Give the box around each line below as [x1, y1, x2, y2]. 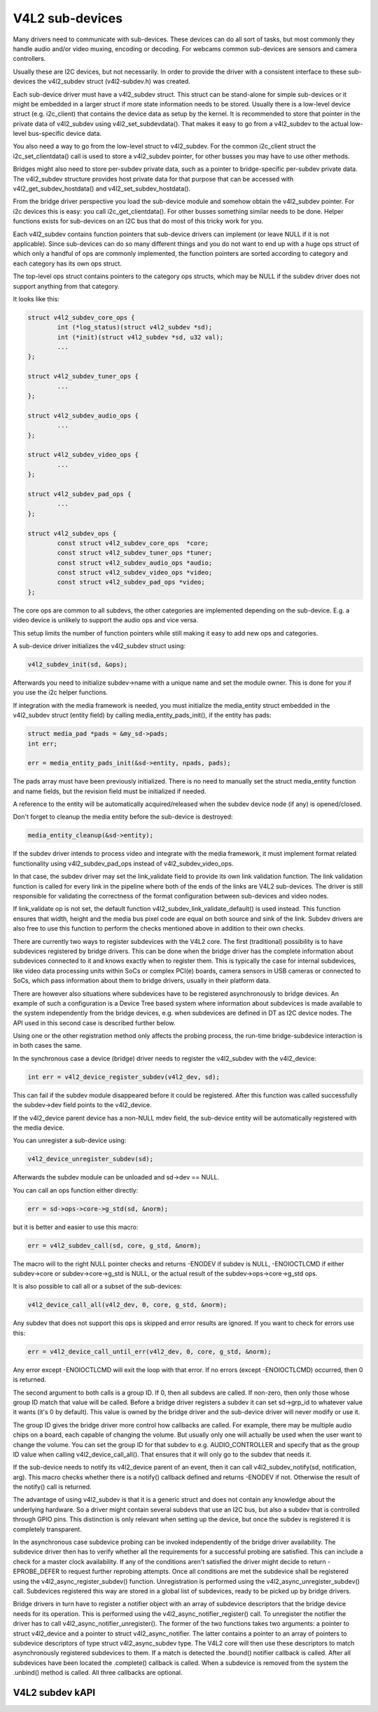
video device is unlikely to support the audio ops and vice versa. [13, 616, 199, 624]
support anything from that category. [13, 282, 120, 290]
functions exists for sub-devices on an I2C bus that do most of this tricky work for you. [13, 217, 264, 226]
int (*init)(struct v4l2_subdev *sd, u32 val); [57, 333, 224, 341]
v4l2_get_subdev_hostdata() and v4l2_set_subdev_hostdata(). [13, 184, 191, 193]
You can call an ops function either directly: [13, 1186, 139, 1194]
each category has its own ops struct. [13, 259, 122, 268]
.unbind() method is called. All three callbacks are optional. [13, 1669, 183, 1677]
